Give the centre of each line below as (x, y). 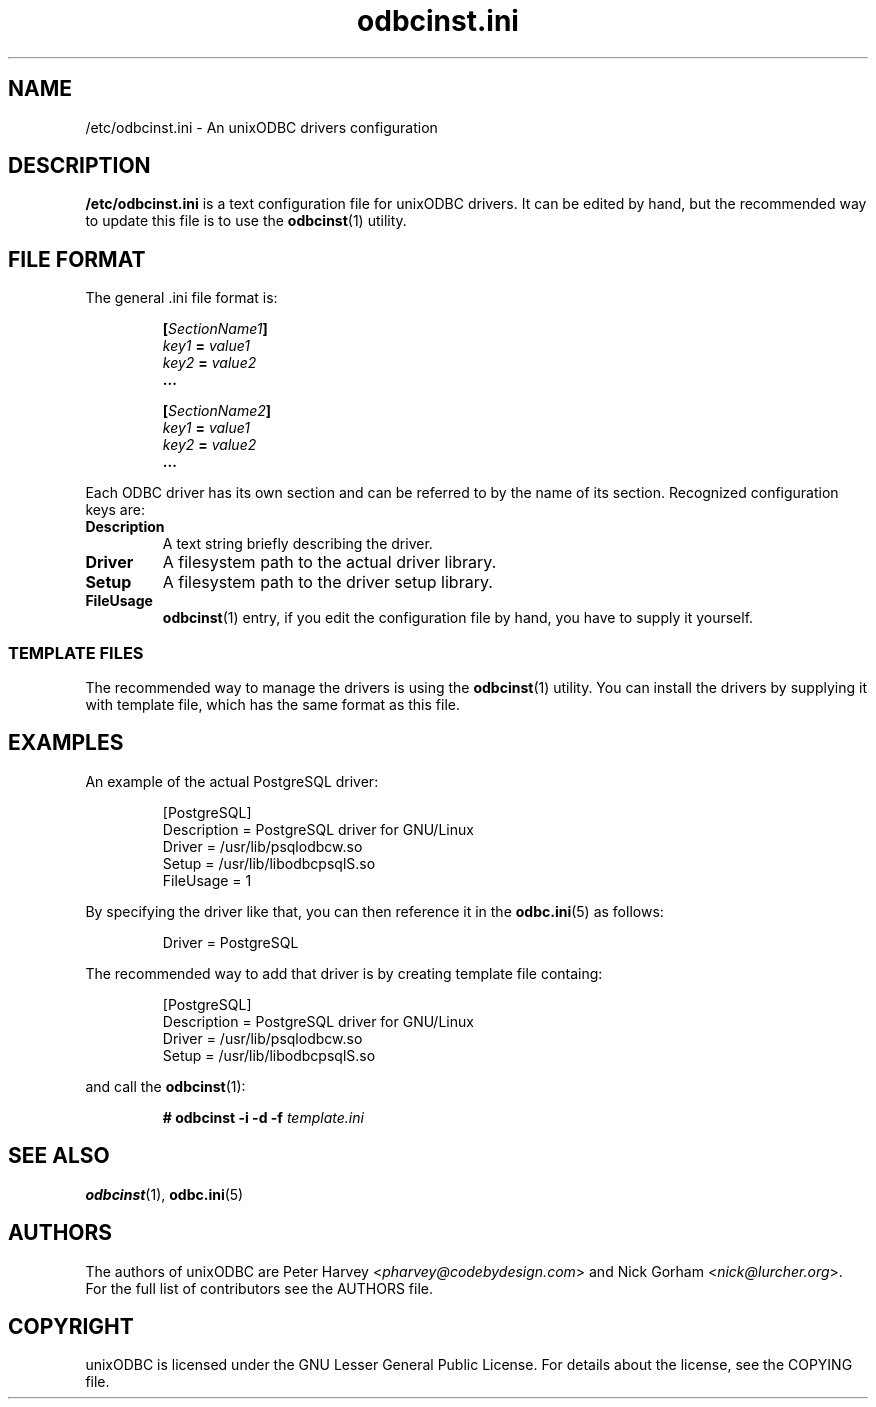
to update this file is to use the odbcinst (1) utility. (246, 221)
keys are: (115, 510)
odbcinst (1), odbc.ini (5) (164, 1194)
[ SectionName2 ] (217, 411)
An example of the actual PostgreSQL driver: (232, 781)
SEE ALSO (59, 1156)
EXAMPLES (66, 743)
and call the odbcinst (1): (165, 1086)
